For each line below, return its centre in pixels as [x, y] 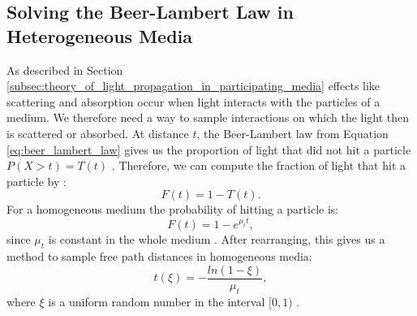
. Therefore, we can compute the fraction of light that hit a [258, 165]
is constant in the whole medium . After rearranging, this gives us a [217, 239]
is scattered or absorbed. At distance [98, 133]
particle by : [37, 181]
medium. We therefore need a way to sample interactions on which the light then [208, 117]
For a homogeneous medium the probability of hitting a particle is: [173, 209]
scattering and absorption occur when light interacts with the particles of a [193, 101]
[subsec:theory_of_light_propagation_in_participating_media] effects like [193, 86]
